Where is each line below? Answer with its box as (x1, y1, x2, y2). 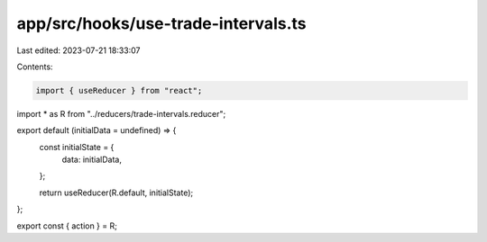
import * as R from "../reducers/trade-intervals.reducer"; (16, 108, 226, 119)
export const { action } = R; (16, 220, 117, 231)
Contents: (16, 61, 53, 72)
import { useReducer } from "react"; (35, 85, 203, 95)
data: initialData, (61, 154, 122, 166)
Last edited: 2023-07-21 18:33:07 (16, 45, 141, 56)
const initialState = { (39, 141, 115, 152)
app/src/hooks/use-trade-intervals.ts (16, 13, 307, 33)
